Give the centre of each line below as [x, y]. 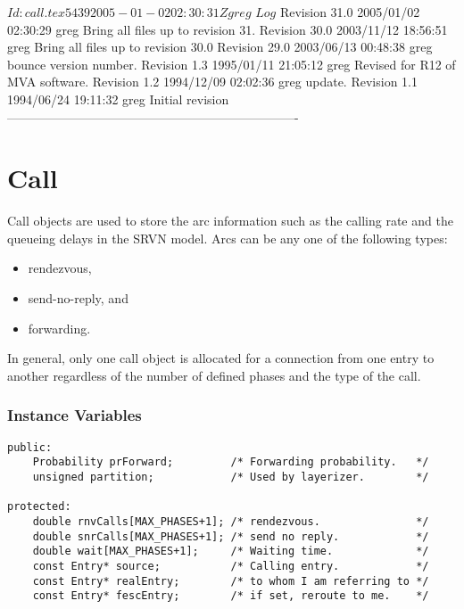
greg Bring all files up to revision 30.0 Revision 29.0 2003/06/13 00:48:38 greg [220, 47]
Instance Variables [75, 415]
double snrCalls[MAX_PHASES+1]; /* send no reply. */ [231, 536]
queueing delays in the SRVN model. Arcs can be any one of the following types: [228, 238]
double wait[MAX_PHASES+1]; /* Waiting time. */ [231, 551]
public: [30, 447]
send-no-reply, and [78, 298]
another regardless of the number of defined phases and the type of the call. [214, 375]
